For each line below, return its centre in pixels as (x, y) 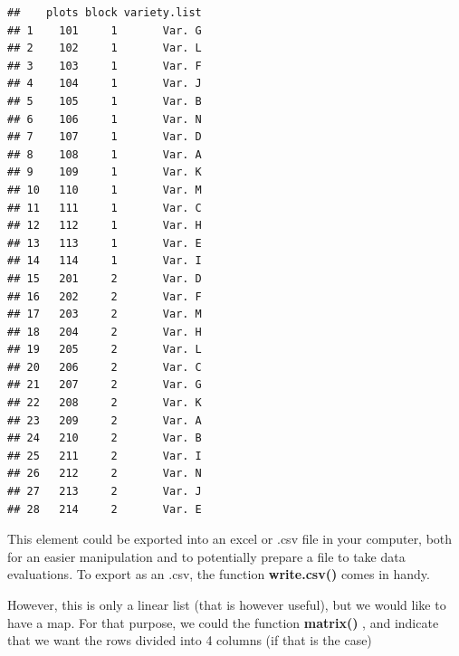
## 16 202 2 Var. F (105, 296)
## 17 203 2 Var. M (105, 314)
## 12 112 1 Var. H (105, 226)
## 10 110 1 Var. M (105, 190)
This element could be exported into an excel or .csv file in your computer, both (230, 539)
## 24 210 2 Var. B (105, 438)
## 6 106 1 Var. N (105, 119)
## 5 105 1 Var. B (105, 101)
